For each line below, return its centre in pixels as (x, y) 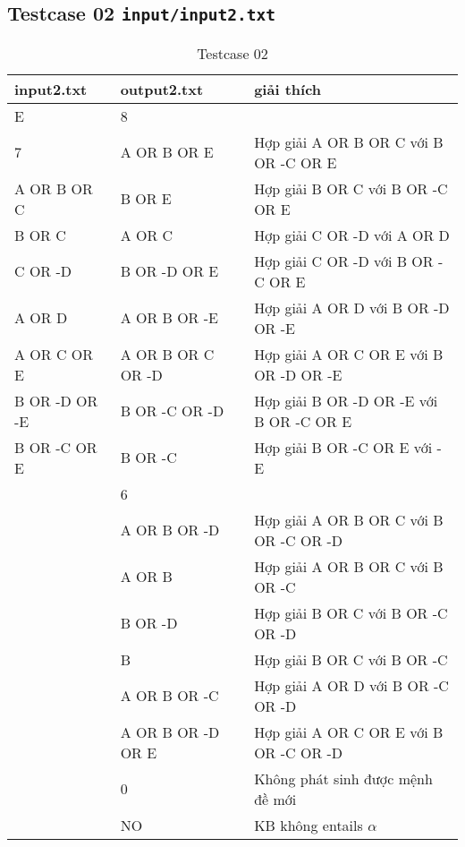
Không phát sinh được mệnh (343, 778)
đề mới (275, 799)
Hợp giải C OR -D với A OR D (352, 235)
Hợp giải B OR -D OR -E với (346, 400)
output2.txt (162, 89)
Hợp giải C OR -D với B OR (344, 261)
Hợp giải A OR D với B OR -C (351, 685)
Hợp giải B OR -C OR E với (343, 447)
